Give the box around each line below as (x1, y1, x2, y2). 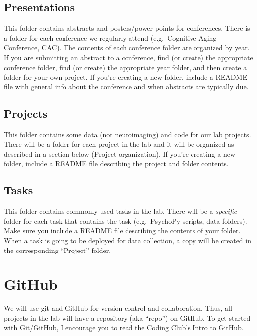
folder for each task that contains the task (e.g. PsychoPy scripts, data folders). (4, 215, 247, 226)
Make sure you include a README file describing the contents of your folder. (4, 225, 241, 236)
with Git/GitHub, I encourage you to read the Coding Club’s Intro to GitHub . (4, 322, 244, 333)
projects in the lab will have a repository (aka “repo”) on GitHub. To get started (4, 312, 251, 323)
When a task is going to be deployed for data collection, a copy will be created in (4, 235, 251, 245)
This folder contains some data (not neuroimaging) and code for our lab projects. (4, 129, 251, 139)
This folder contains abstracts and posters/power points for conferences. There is (4, 23, 250, 33)
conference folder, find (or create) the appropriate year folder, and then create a (4, 62, 247, 72)
